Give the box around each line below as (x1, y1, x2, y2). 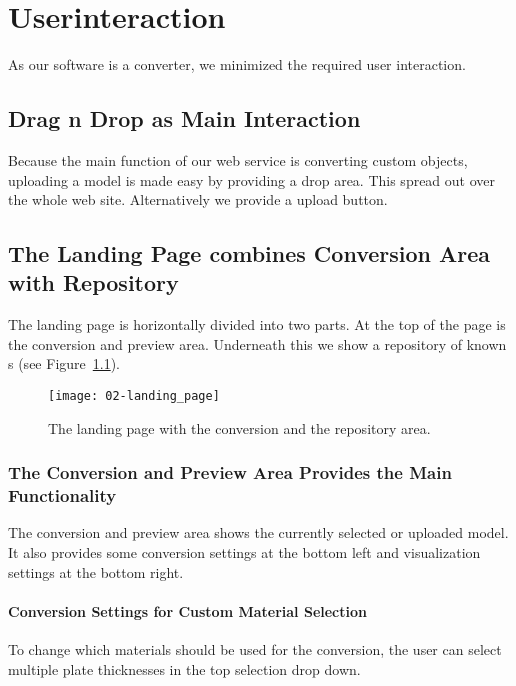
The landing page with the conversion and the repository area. (48, 417, 431, 438)
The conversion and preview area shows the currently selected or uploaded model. (8, 522, 509, 543)
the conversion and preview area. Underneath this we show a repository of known (8, 333, 507, 354)
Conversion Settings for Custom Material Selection (8, 600, 367, 621)
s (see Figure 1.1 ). (8, 353, 121, 374)
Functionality (8, 483, 117, 508)
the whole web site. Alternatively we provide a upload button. (8, 189, 388, 210)
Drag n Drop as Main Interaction (8, 103, 361, 134)
